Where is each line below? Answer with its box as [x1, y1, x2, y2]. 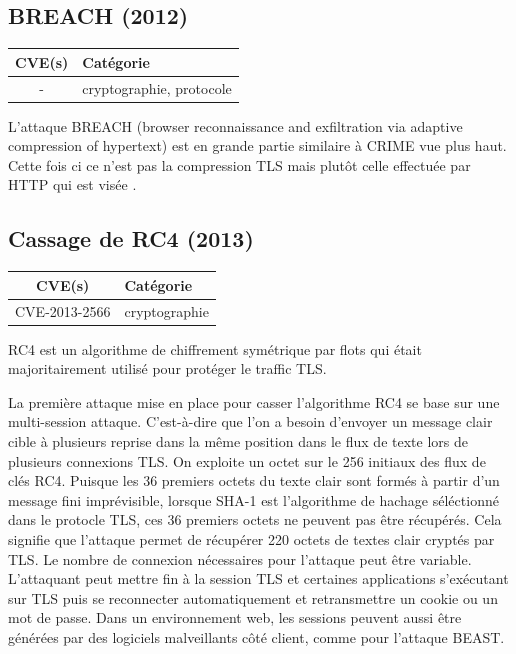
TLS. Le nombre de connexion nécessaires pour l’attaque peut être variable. [8, 548, 472, 569]
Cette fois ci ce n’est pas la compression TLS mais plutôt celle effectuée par [8, 154, 471, 175]
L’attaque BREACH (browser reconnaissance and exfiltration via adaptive [8, 115, 463, 136]
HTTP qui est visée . [8, 174, 137, 195]
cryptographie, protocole [82, 77, 232, 98]
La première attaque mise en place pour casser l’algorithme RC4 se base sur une [8, 391, 500, 412]
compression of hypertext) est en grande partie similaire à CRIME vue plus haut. [8, 135, 507, 156]
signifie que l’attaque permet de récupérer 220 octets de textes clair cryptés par [8, 529, 495, 549]
